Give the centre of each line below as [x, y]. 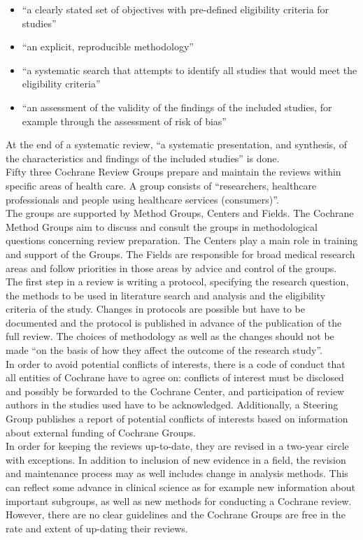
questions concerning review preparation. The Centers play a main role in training [182, 240]
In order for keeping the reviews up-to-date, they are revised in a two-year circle [177, 446]
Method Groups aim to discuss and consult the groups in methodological [162, 226]
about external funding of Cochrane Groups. [101, 432]
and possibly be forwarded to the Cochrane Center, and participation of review [175, 391]
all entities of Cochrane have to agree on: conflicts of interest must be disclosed [175, 377]
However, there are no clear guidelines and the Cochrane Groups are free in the [176, 514]
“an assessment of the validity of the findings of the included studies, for [177, 107]
